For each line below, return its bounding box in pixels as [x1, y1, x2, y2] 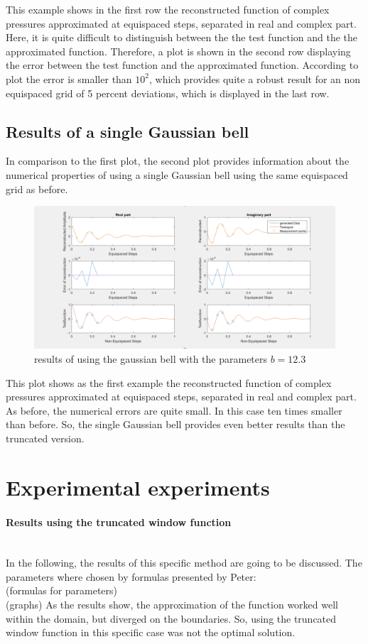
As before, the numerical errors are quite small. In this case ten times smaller [6, 403, 342, 417]
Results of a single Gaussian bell [6, 120, 249, 142]
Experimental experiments [6, 472, 270, 501]
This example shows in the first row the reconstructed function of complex [6, 2, 330, 16]
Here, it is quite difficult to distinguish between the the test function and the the [6, 30, 358, 45]
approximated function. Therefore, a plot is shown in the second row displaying [6, 43, 351, 58]
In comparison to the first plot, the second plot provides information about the [6, 153, 350, 168]
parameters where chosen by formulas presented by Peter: [6, 569, 256, 584]
